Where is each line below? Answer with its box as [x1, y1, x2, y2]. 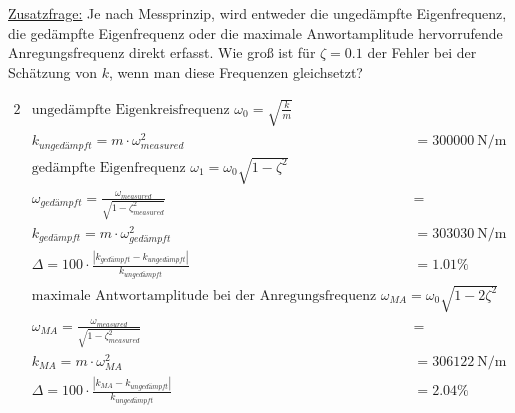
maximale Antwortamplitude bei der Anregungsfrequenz [31, 288, 377, 303]
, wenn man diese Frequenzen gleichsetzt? [109, 61, 363, 82]
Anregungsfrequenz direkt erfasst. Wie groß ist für [8, 42, 316, 63]
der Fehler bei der [367, 42, 477, 63]
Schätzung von [8, 61, 98, 82]
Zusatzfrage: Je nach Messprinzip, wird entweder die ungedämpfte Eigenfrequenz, [8, 3, 507, 23]
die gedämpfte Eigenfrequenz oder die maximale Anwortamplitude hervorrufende [8, 22, 503, 43]
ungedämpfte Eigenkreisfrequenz [31, 102, 230, 117]
